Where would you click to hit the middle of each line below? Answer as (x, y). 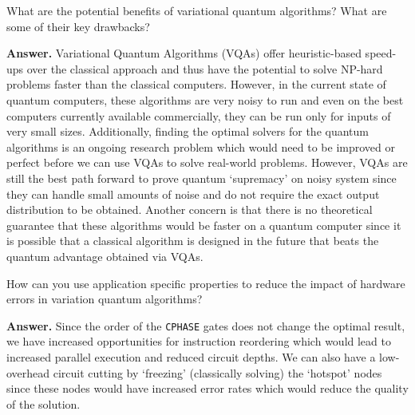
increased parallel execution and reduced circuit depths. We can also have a (191, 356)
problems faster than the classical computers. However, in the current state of (196, 84)
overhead (28, 372)
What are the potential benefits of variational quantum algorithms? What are (197, 10)
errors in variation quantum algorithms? (105, 299)
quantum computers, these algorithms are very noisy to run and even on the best (205, 99)
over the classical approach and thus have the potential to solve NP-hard (205, 68)
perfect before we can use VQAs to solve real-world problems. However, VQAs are (207, 162)
